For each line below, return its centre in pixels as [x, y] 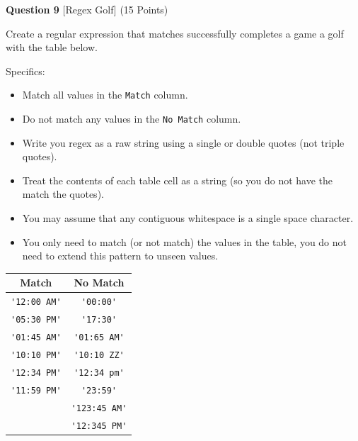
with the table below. [52, 47]
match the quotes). [63, 194]
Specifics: [25, 71]
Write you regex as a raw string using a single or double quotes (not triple [183, 142]
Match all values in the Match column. [105, 95]
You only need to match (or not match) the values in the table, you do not [185, 241]
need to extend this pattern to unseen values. [120, 256]
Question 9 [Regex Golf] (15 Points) [87, 9]
